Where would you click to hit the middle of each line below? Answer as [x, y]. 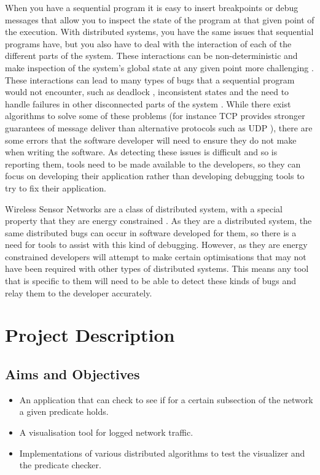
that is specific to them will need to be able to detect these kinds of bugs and [151, 281]
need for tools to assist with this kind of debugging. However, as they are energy [156, 245]
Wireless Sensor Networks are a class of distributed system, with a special [144, 208]
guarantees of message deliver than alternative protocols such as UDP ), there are [159, 127]
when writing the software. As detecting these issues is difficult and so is [141, 152]
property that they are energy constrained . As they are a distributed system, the [158, 221]
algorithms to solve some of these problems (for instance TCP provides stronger [155, 116]
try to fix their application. [56, 187]
